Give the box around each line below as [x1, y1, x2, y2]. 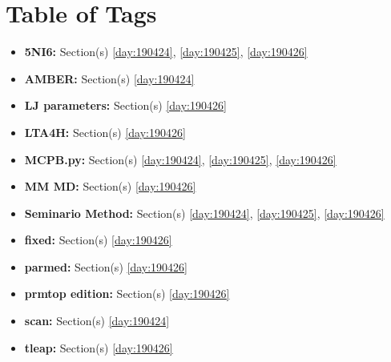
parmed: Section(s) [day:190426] [24, 258, 187, 275]
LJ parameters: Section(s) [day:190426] [24, 97, 227, 114]
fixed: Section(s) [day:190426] [24, 231, 172, 248]
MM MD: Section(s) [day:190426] [24, 178, 196, 195]
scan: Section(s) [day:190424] [24, 312, 170, 329]
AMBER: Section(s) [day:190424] [24, 70, 195, 86]
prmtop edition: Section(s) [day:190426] [24, 285, 230, 302]
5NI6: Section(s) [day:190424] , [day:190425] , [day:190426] [24, 43, 308, 60]
